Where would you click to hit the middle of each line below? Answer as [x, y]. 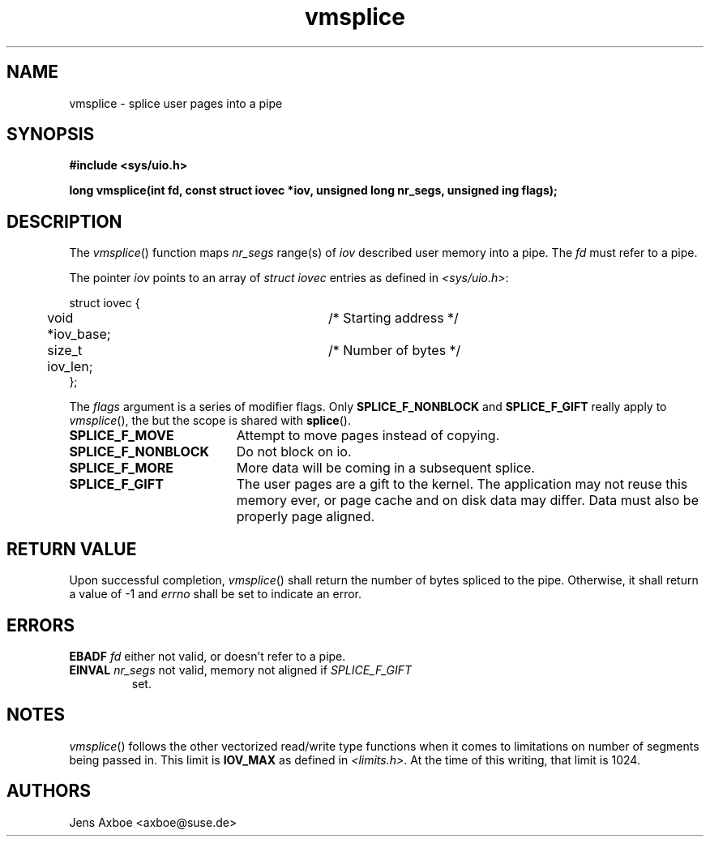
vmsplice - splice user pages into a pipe [176, 103]
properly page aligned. [306, 517]
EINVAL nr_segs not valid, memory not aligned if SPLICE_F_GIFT [241, 670]
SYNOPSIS [51, 135]
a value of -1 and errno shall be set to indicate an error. [216, 594]
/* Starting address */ [393, 318]
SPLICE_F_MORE [121, 468]
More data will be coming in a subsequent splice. [385, 468]
